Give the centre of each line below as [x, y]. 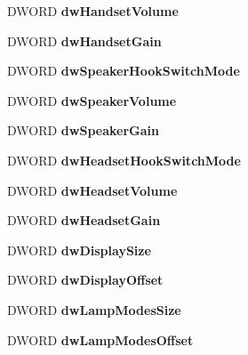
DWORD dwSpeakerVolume [92, 100]
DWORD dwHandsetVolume [93, 11]
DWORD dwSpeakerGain [83, 130]
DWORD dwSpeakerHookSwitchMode [124, 71]
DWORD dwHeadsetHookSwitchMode [124, 160]
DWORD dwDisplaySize [79, 250]
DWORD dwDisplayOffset [85, 280]
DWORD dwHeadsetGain [84, 220]
